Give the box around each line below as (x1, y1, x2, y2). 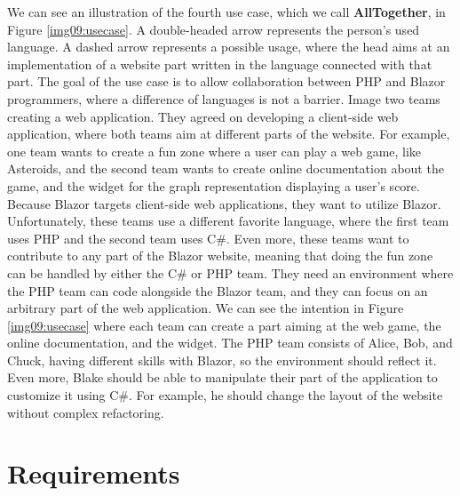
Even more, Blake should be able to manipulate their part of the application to (7, 368, 438, 387)
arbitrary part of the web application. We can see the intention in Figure (7, 299, 404, 317)
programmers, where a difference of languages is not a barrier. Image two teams (7, 89, 440, 108)
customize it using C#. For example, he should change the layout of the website (7, 386, 443, 404)
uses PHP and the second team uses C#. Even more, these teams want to (7, 228, 409, 247)
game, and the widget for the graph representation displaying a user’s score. (7, 176, 420, 195)
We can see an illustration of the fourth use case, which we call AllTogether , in (7, 3, 446, 20)
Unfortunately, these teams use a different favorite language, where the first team (7, 212, 449, 230)
